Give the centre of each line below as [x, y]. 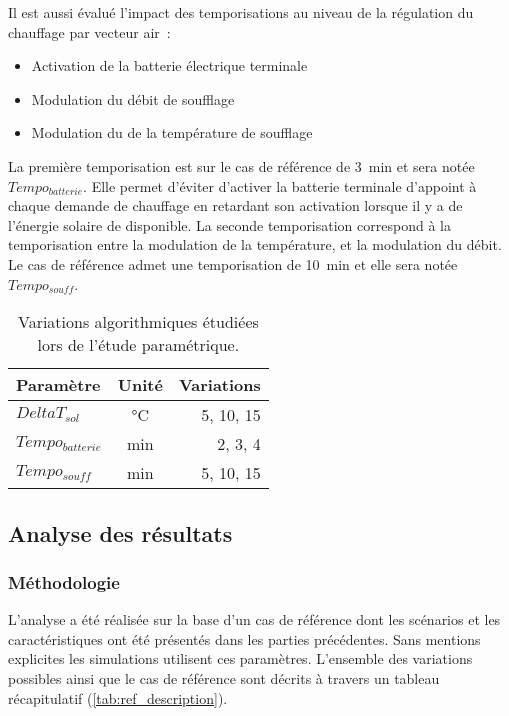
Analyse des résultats [120, 532]
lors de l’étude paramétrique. [138, 345]
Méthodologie [64, 581]
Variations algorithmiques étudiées [138, 322]
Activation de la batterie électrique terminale [169, 65]
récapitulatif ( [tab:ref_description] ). [118, 697]
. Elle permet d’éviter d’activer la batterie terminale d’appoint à [280, 185]
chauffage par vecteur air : [89, 31]
